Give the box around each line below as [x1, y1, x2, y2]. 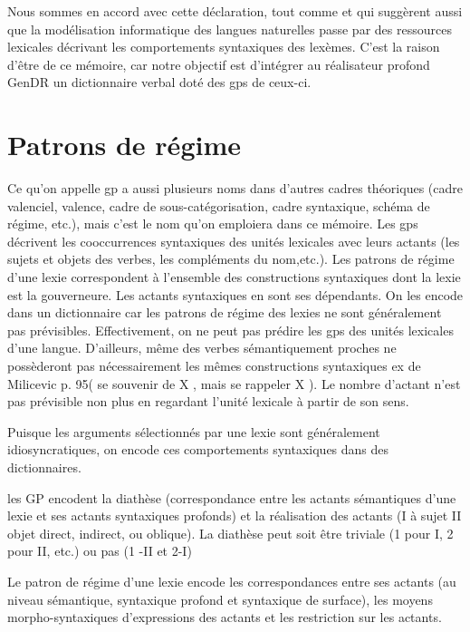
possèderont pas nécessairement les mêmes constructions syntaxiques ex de [7, 356, 421, 375]
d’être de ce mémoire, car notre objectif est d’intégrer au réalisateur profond [7, 54, 430, 73]
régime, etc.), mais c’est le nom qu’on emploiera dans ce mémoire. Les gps [7, 214, 418, 233]
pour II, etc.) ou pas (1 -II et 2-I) [7, 541, 192, 560]
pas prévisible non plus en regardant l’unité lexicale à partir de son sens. [7, 392, 409, 411]
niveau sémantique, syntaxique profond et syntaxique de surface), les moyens [7, 589, 433, 608]
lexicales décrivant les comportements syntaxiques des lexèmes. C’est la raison [7, 37, 440, 56]
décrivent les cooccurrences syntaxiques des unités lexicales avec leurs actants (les [7, 231, 460, 250]
